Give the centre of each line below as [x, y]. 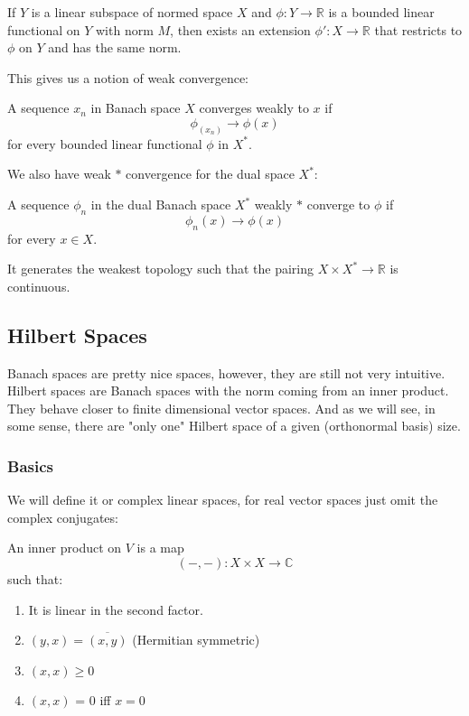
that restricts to [418, 29]
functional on [44, 29]
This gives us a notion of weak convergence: [128, 77]
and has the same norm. [115, 47]
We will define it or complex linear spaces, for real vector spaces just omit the [223, 500]
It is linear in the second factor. [116, 609]
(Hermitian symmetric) [196, 640]
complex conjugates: [63, 517]
